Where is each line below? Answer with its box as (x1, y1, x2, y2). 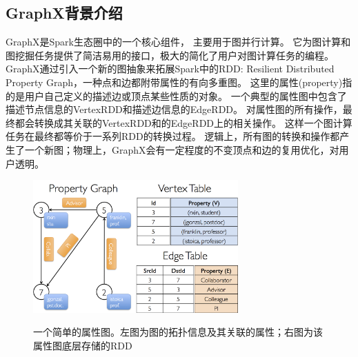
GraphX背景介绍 (6, 2, 123, 23)
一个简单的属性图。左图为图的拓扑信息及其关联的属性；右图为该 (33, 325, 323, 339)
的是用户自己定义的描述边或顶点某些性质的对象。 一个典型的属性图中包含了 (6, 88, 347, 103)
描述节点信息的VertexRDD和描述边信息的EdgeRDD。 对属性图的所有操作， (6, 102, 343, 116)
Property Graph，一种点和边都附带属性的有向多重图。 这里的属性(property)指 (6, 74, 352, 89)
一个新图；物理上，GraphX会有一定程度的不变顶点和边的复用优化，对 (24, 142, 339, 156)
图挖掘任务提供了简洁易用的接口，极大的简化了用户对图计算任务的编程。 (6, 48, 334, 62)
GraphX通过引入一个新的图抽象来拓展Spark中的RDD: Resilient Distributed (6, 61, 335, 76)
